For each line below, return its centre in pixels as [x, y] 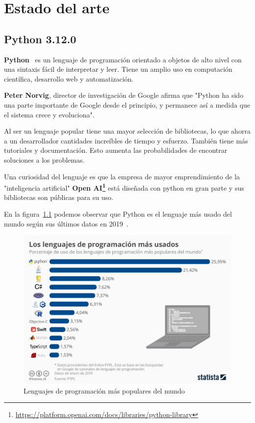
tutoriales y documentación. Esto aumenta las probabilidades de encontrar [116, 150]
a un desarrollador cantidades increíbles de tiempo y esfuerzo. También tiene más [126, 140]
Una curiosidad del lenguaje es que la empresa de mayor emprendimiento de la [122, 176]
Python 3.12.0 [40, 39]
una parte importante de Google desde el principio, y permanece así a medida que [127, 104]
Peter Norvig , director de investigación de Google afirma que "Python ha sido [124, 95]
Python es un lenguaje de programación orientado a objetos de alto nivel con [123, 59]
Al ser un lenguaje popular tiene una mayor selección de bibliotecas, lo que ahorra [127, 131]
